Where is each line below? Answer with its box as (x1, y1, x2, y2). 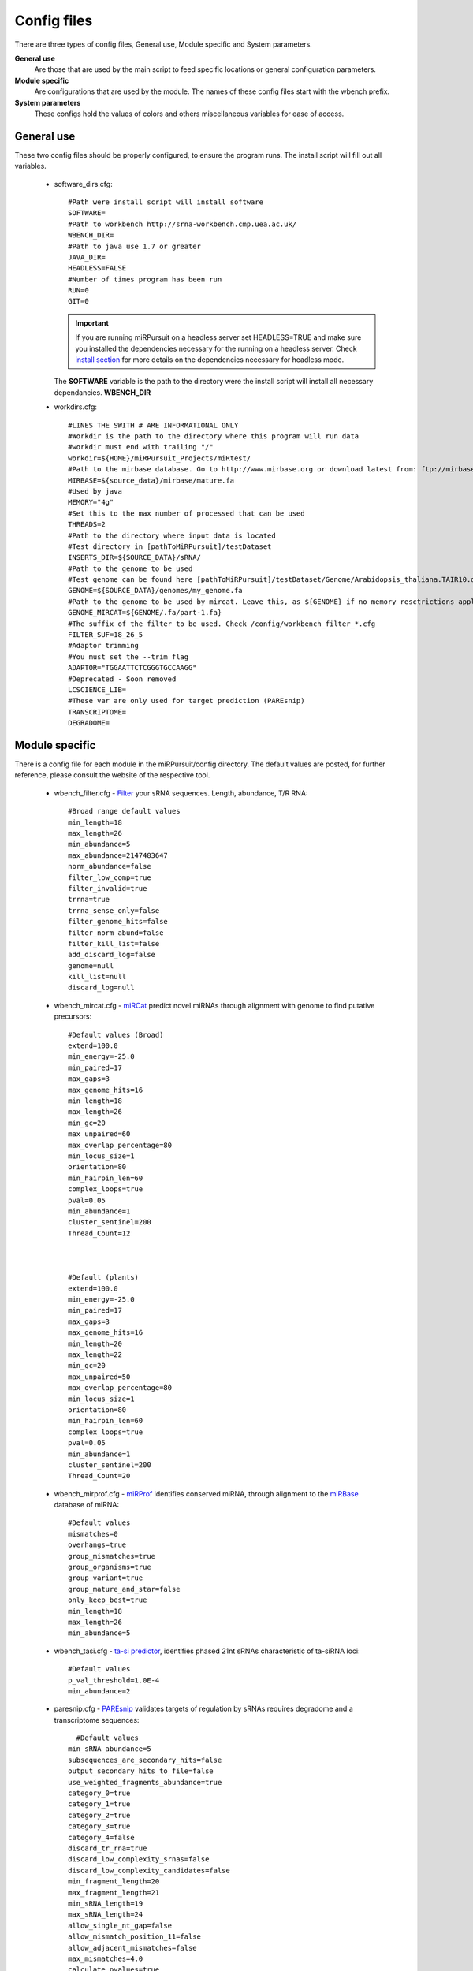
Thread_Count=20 (68, 1471, 131, 1481)
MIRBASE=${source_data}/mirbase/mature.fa (68, 475, 235, 485)
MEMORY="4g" (68, 497, 114, 507)
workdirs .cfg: (54, 402, 98, 412)
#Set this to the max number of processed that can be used (68, 509, 305, 518)
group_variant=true (68, 1574, 143, 1582)
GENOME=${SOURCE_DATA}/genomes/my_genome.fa (68, 586, 244, 595)
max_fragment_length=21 (68, 1888, 160, 1897)
